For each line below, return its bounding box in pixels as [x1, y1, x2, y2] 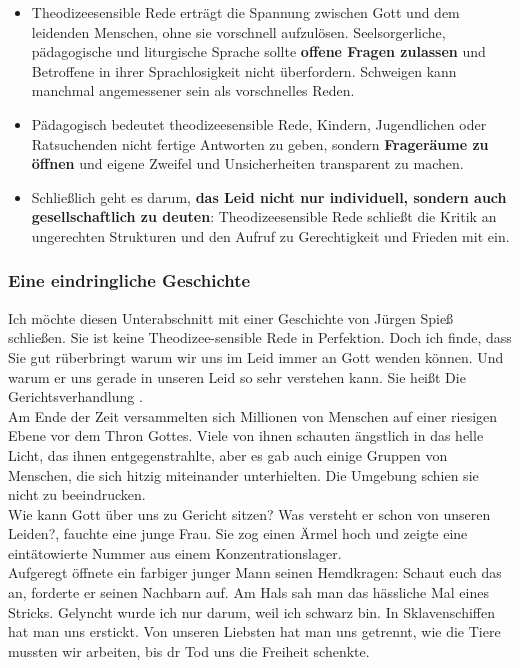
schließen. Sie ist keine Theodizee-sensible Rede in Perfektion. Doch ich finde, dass [8, 327, 512, 348]
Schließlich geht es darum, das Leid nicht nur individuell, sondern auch [31, 186, 507, 207]
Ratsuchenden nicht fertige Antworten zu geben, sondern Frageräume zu [31, 133, 489, 154]
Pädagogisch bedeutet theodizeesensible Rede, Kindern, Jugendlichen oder [31, 113, 487, 134]
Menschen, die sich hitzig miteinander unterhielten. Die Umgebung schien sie [8, 464, 479, 485]
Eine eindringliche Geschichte [8, 268, 251, 293]
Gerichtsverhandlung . [8, 386, 143, 407]
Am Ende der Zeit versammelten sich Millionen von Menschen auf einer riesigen [8, 405, 498, 426]
